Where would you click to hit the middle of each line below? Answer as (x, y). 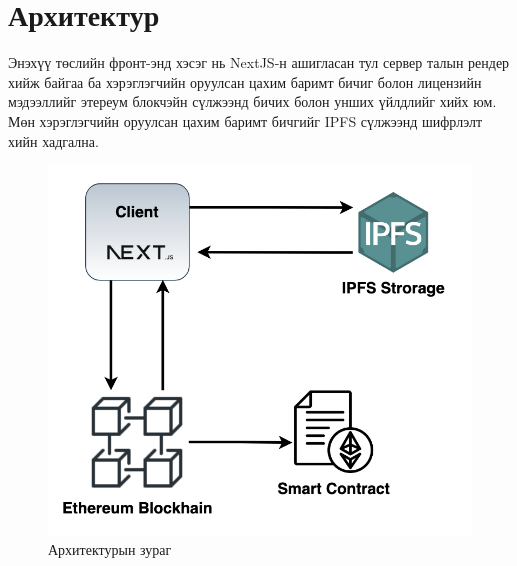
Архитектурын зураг (110, 548)
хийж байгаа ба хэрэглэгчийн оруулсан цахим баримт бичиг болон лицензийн (245, 81)
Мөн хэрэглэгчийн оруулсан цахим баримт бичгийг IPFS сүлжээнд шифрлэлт (245, 120)
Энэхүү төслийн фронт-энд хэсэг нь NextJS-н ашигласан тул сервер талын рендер (259, 62)
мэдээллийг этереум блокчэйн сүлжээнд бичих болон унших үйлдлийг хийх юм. (252, 101)
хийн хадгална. (53, 140)
